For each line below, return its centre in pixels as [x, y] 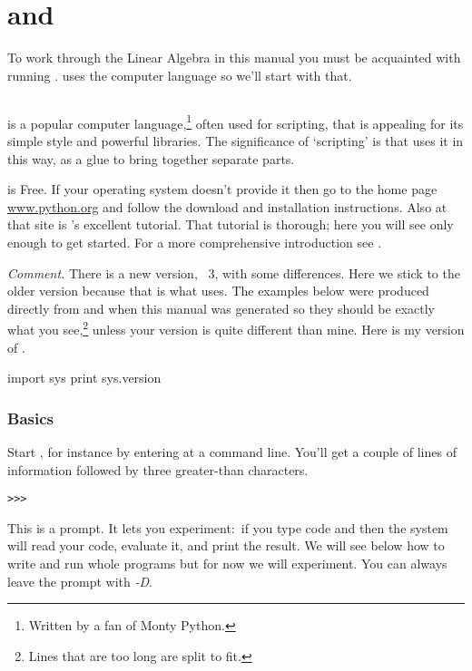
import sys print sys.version [84, 378]
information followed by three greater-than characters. [158, 469]
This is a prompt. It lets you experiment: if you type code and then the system [228, 527]
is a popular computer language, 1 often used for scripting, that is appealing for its [236, 122]
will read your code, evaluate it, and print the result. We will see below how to [226, 545]
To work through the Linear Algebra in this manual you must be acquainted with [234, 58]
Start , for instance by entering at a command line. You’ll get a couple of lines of [232, 451]
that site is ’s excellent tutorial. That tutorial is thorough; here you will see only [231, 224]
